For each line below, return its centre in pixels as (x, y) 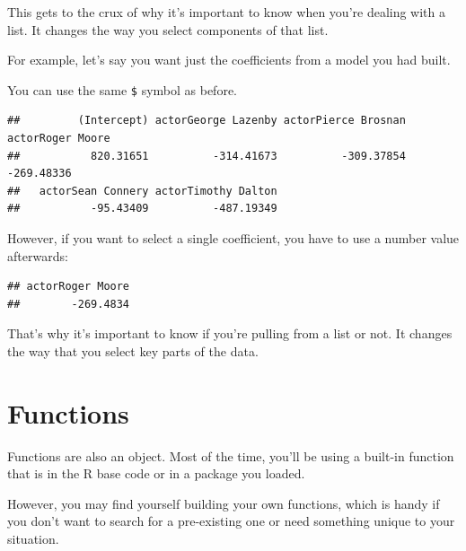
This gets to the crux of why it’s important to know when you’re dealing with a (227, 12)
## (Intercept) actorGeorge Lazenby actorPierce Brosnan (207, 121)
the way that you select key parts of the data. (133, 350)
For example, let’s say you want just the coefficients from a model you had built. (229, 60)
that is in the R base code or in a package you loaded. (156, 473)
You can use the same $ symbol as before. (122, 89)
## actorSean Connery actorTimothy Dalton (142, 191)
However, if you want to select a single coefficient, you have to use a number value (233, 238)
